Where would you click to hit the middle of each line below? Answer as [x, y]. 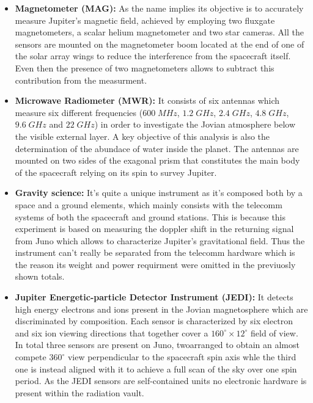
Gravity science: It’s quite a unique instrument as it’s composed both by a [159, 193]
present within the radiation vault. [79, 392]
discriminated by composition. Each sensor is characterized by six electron [154, 321]
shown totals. [40, 276]
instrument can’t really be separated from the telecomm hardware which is [155, 252]
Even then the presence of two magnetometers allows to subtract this [145, 67]
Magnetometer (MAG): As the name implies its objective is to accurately [159, 8]
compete [31, 357]
